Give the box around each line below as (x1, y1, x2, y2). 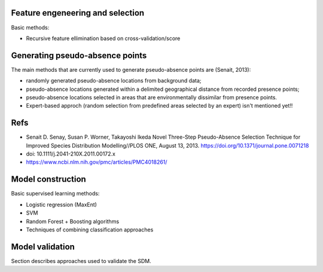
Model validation (11, 242, 75, 252)
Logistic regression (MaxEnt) (26, 201, 97, 208)
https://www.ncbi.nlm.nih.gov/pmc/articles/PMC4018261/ (26, 158, 167, 166)
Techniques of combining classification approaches (26, 226, 154, 233)
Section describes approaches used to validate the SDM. (11, 257, 152, 264)
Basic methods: (11, 24, 50, 31)
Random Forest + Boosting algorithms (26, 218, 120, 225)
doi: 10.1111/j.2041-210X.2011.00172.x (26, 150, 116, 158)
